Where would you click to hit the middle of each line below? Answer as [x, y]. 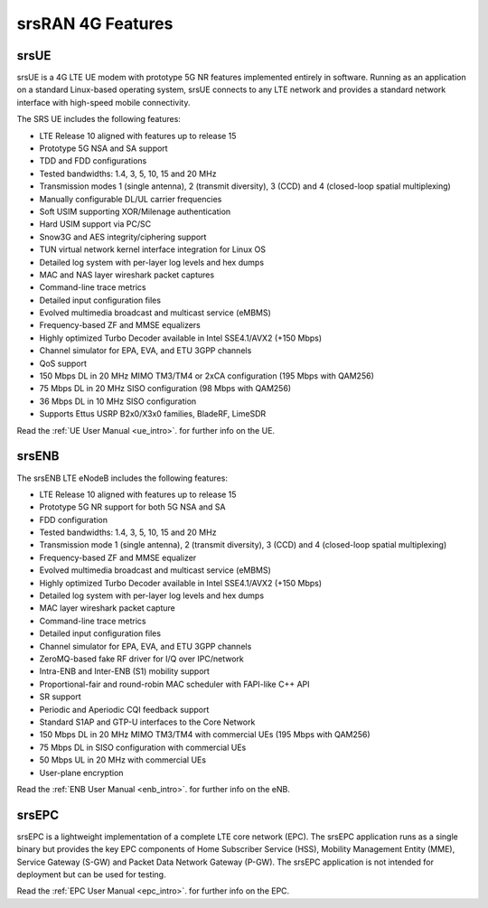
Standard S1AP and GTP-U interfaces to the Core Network [147, 722]
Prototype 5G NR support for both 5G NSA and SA [132, 507]
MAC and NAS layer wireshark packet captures [127, 275]
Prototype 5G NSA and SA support [103, 148]
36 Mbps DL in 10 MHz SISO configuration [118, 401]
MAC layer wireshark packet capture [107, 608]
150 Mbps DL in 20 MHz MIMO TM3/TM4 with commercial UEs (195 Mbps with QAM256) [205, 735]
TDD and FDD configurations [93, 161]
